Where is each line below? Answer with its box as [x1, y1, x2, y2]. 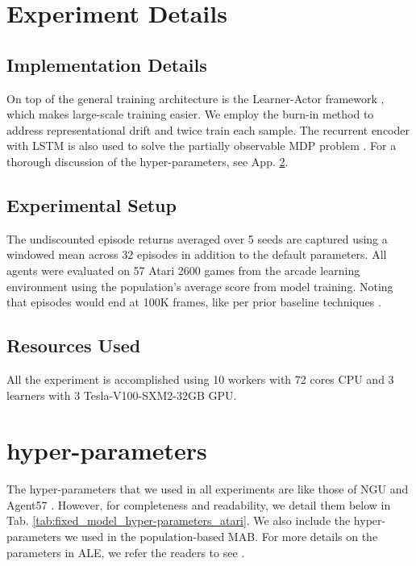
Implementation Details [6, 52, 207, 77]
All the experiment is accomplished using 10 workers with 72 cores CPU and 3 [6, 370, 394, 387]
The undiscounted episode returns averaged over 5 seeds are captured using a [6, 230, 388, 247]
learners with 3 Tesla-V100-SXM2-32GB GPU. [6, 386, 237, 403]
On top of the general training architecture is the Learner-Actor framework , [6, 89, 385, 106]
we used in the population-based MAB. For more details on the [64, 528, 378, 545]
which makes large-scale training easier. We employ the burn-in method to [6, 106, 374, 123]
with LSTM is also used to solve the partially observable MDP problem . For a [6, 137, 397, 154]
